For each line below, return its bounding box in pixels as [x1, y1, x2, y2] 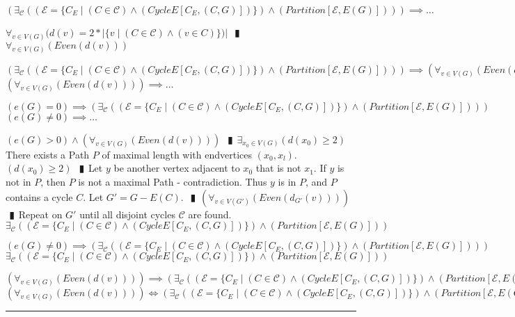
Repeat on [18, 206, 63, 221]
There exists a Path [6, 147, 90, 161]
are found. [188, 206, 232, 221]
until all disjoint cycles [79, 206, 175, 221]
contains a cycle [6, 189, 73, 204]
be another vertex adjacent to [113, 161, 240, 175]
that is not [255, 161, 301, 175]
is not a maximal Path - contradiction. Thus [78, 174, 267, 188]
